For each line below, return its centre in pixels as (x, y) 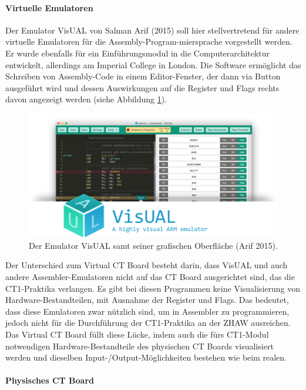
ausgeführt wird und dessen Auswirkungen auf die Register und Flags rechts (142, 87)
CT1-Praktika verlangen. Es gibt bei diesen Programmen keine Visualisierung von (153, 288)
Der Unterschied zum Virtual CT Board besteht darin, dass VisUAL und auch (147, 265)
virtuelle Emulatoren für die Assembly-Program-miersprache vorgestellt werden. (149, 41)
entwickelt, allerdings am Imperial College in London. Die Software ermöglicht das (153, 64)
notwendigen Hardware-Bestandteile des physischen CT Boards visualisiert (139, 346)
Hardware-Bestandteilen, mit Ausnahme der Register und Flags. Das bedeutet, (147, 300)
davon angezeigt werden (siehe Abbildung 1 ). (86, 99)
